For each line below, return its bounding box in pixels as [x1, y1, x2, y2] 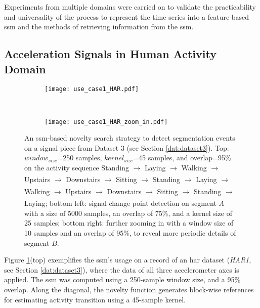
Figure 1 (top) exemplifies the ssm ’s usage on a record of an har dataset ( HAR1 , [4, 254, 251, 265]
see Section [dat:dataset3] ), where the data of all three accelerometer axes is [4, 264, 239, 275]
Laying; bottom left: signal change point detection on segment [24, 198, 216, 208]
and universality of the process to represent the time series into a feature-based [4, 11, 249, 22]
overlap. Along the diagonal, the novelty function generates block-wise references [4, 284, 254, 294]
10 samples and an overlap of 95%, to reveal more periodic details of [24, 228, 236, 238]
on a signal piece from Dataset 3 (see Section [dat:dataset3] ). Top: [24, 142, 229, 153]
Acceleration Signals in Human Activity [4, 46, 216, 62]
